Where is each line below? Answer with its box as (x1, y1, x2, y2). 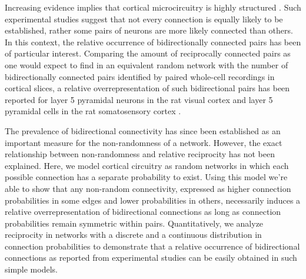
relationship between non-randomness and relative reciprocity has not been (5, 148, 275, 160)
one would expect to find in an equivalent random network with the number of (5, 58, 288, 71)
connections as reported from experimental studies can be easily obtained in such (5, 251, 297, 264)
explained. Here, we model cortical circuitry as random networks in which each (5, 159, 289, 171)
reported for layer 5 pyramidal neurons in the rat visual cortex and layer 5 (5, 93, 273, 105)
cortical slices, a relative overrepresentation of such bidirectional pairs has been (5, 82, 290, 94)
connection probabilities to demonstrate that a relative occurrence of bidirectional (5, 240, 300, 252)
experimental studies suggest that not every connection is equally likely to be (5, 12, 283, 25)
